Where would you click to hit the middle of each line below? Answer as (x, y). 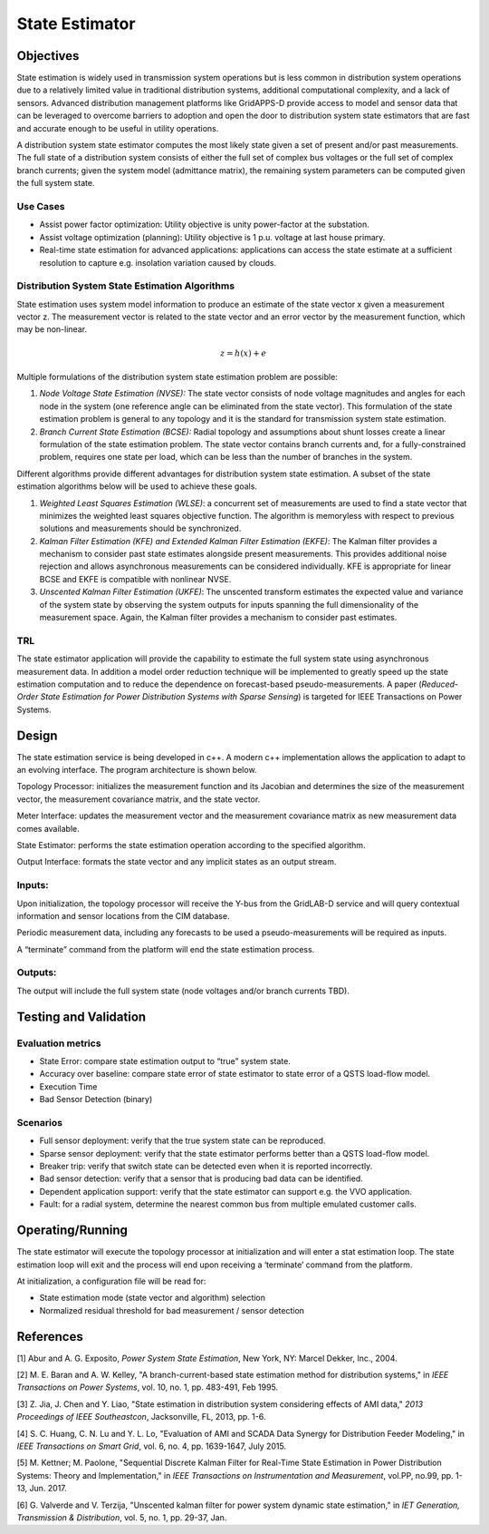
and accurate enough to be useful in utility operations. (118, 128)
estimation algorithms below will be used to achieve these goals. (137, 486)
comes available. (48, 828)
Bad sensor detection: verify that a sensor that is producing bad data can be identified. (201, 1178)
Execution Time (68, 1086)
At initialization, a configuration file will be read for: (111, 1281)
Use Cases (41, 206)
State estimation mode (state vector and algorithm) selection (153, 1298)
